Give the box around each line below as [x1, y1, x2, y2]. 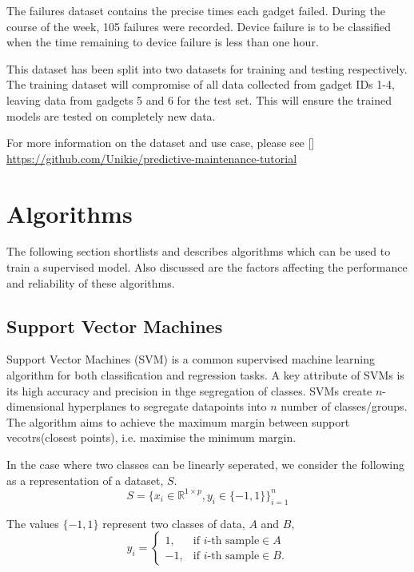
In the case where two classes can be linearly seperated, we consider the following [6, 456, 404, 473]
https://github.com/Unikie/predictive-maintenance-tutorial [6, 149, 297, 166]
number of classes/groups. [281, 398, 408, 415]
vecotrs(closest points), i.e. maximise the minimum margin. [6, 429, 297, 446]
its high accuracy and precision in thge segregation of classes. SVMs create [6, 382, 372, 399]
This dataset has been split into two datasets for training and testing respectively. [6, 60, 408, 77]
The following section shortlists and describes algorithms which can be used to [6, 243, 391, 260]
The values [6, 514, 59, 531]
